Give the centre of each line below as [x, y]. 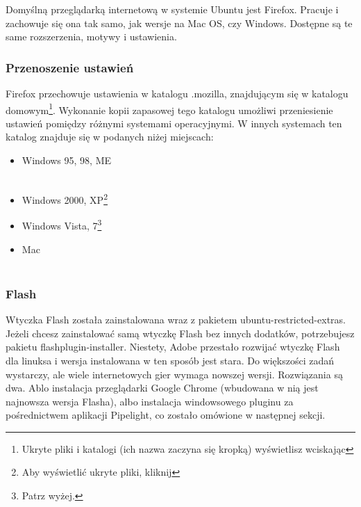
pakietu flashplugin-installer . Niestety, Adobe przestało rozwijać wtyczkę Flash [173, 347]
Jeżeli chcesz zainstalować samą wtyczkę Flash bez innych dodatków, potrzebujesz [180, 333]
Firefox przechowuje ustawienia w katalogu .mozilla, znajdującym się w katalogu [177, 93]
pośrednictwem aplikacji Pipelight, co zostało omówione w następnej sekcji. [166, 415]
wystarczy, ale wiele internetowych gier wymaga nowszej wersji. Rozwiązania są [174, 374]
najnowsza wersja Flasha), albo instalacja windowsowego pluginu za [150, 401]
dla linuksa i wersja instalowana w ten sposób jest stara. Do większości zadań [170, 360]
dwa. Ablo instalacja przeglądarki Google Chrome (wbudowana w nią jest [162, 388]
